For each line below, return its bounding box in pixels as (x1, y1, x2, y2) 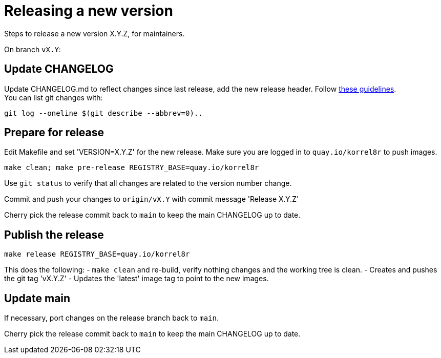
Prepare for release (4, 126, 104, 139)
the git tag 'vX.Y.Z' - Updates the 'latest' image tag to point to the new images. (4, 274, 269, 283)
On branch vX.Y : (4, 45, 61, 54)
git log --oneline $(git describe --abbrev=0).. (4, 109, 203, 117)
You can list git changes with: (4, 93, 103, 102)
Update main (4, 291, 71, 305)
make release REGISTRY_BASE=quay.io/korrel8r (4, 250, 190, 259)
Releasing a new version (4, 2, 173, 19)
